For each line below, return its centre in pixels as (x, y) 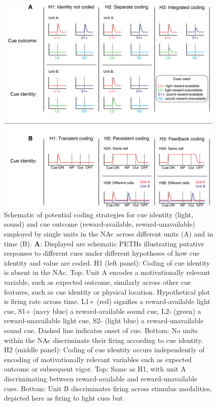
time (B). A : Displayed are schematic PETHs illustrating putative (104, 243)
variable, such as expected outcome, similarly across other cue (97, 282)
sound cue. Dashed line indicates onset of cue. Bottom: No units (101, 330)
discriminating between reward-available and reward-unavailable (101, 378)
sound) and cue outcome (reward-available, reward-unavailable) (100, 224)
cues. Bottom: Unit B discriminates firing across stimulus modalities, (108, 388)
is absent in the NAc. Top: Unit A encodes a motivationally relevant (107, 272)
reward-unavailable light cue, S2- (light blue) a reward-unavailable (104, 321)
